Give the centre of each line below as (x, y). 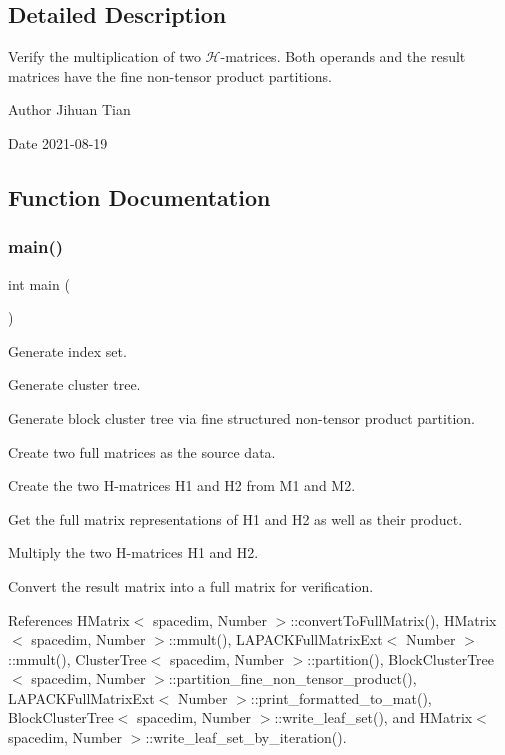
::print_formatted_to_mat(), (341, 697)
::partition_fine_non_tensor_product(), (292, 678)
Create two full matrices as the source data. (142, 451)
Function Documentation (139, 196)
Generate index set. (67, 350)
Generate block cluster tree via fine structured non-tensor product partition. (241, 417)
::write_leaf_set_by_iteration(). (246, 737)
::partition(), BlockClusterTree (401, 658)
